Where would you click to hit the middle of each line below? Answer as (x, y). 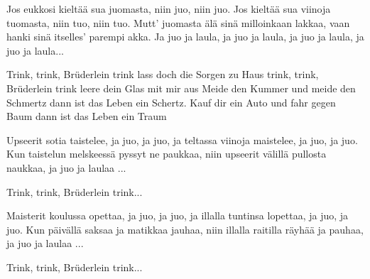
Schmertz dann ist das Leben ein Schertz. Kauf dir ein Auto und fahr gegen (171, 102)
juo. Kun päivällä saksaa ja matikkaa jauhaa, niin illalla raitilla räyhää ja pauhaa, (185, 229)
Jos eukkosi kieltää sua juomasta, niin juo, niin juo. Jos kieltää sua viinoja (169, 9)
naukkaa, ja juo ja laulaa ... (66, 167)
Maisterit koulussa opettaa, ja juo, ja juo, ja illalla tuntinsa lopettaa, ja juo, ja (178, 215)
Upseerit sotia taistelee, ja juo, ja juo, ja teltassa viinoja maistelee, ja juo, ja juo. (182, 139)
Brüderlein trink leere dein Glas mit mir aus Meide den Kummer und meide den (181, 88)
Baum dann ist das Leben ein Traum (87, 116)
